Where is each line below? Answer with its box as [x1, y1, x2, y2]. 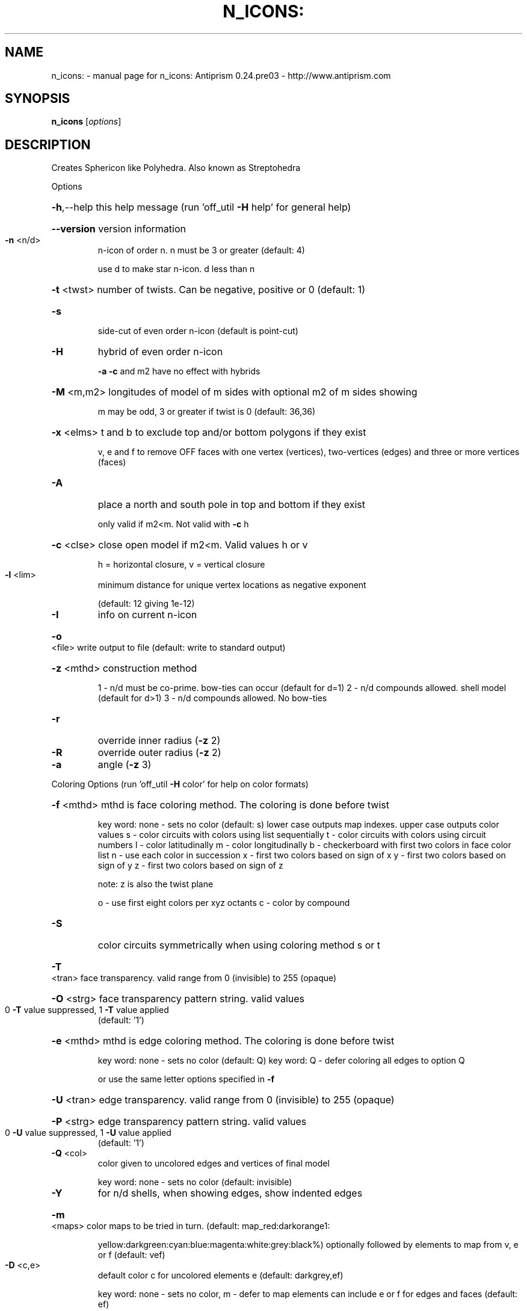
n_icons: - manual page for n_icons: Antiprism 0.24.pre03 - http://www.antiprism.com [51, 70, 391, 81]
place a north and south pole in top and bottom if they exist [97, 498, 366, 511]
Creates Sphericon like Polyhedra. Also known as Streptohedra [51, 163, 301, 173]
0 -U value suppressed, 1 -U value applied [5, 1127, 171, 1138]
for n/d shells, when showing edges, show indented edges [97, 1187, 363, 1200]
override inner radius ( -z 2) [97, 734, 221, 747]
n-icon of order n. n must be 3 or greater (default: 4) [97, 245, 305, 256]
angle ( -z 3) [97, 758, 152, 771]
